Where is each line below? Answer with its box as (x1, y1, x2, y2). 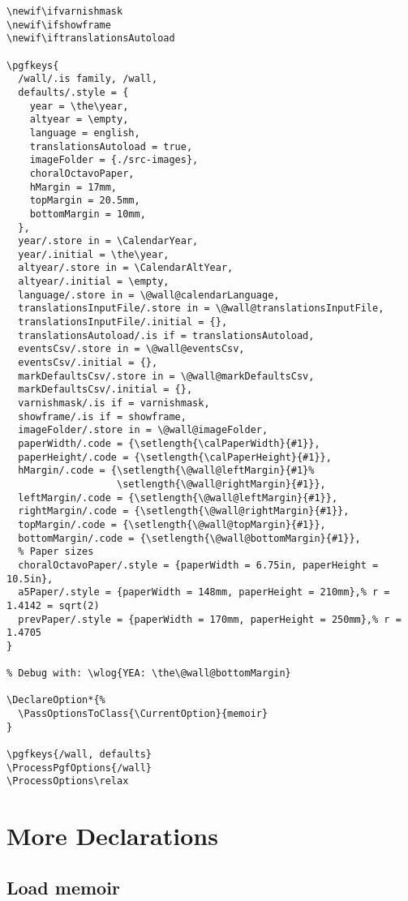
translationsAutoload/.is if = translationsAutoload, (18, 329, 315, 341)
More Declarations (6, 819, 218, 852)
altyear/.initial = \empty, (18, 276, 170, 288)
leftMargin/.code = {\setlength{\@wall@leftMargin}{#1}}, (18, 491, 338, 504)
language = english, (29, 127, 140, 139)
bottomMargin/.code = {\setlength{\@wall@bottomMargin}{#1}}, (18, 532, 361, 544)
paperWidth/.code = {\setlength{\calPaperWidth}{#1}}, (18, 438, 320, 449)
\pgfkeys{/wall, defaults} (6, 749, 152, 761)
